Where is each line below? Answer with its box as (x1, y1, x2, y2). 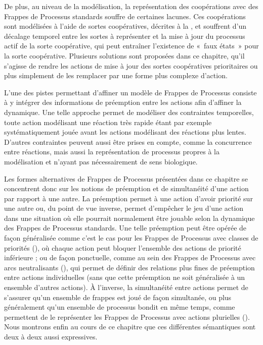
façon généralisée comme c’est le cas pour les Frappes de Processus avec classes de (4, 233, 258, 243)
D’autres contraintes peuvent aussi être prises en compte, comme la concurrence (4, 136, 252, 147)
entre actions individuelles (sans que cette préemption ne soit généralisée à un (4, 272, 245, 282)
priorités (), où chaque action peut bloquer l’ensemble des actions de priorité (4, 242, 241, 253)
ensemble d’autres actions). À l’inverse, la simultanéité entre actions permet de (4, 282, 248, 293)
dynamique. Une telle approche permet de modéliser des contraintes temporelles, (4, 106, 254, 117)
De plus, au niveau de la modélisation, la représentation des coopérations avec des (4, 1, 258, 11)
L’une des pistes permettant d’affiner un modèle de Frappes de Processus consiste (4, 87, 257, 97)
